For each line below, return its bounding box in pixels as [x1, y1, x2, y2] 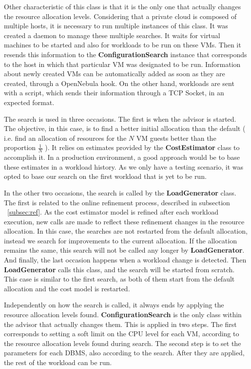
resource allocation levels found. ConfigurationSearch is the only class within [4, 309, 242, 320]
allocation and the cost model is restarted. [4, 283, 130, 293]
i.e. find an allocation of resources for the [4, 132, 127, 143]
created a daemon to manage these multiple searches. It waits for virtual [4, 30, 220, 40]
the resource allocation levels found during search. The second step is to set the [4, 338, 241, 348]
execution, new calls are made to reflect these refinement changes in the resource [4, 216, 245, 226]
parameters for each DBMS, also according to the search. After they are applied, [4, 347, 245, 358]
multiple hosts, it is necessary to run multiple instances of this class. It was [4, 21, 228, 31]
